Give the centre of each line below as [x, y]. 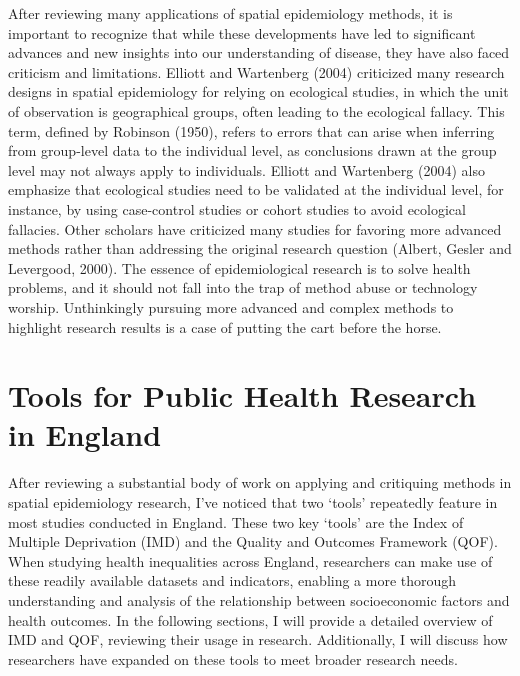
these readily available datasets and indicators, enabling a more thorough [232, 580]
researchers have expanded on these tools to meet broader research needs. [233, 658]
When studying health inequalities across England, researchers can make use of [250, 560]
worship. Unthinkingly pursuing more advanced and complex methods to [231, 306]
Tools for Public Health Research [242, 395]
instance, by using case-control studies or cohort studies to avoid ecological [237, 208]
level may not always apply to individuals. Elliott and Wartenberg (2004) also [246, 169]
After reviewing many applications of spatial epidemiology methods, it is [230, 13]
